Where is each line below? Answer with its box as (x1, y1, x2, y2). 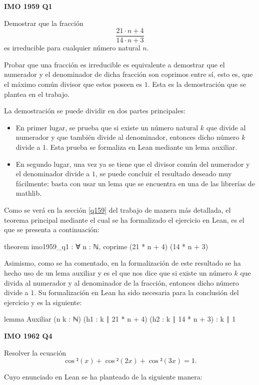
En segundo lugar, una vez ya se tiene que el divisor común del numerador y (15, 158, 250, 169)
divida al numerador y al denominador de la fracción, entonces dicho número (4, 277, 239, 288)
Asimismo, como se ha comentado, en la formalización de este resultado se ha (4, 258, 241, 268)
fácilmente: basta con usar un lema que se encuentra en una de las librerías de (15, 178, 255, 188)
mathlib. (15, 188, 42, 198)
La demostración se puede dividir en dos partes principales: (4, 105, 185, 116)
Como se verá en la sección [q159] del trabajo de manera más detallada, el (4, 204, 231, 215)
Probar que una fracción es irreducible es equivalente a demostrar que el (4, 59, 225, 69)
